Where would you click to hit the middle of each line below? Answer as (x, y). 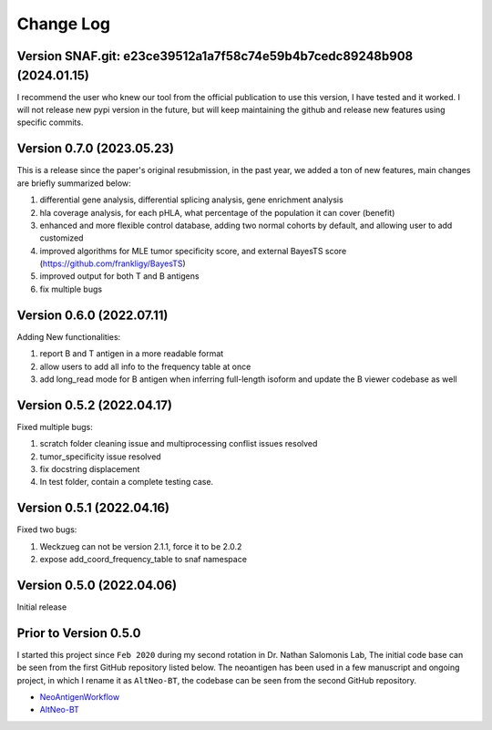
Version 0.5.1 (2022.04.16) (93, 508)
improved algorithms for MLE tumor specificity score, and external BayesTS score (193, 251)
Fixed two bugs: (47, 530)
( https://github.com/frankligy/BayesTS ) (113, 263)
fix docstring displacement (90, 469)
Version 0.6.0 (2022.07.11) (92, 315)
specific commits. (50, 122)
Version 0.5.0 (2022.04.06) (97, 585)
